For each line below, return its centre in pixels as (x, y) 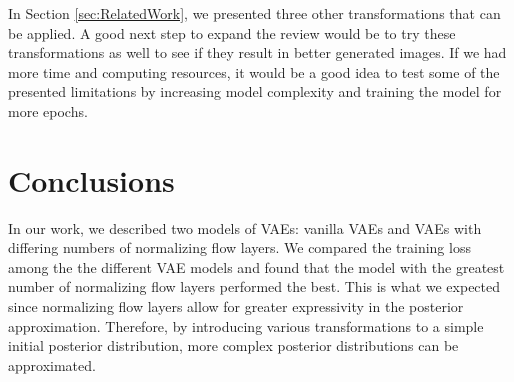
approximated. (52, 364)
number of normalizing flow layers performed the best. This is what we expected (254, 286)
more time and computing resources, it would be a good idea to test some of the (254, 71)
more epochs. (48, 110)
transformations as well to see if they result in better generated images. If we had (257, 52)
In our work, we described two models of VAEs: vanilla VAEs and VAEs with (245, 227)
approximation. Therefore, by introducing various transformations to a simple (246, 325)
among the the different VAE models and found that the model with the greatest (256, 266)
